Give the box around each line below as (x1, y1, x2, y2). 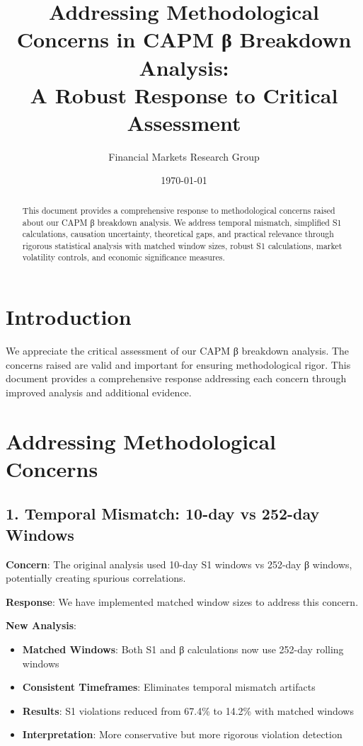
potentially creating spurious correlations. (6, 570, 186, 585)
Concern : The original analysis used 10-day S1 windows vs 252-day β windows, (6, 556, 352, 571)
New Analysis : (6, 618, 76, 633)
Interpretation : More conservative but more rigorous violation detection (22, 727, 342, 742)
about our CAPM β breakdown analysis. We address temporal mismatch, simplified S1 (22, 216, 342, 228)
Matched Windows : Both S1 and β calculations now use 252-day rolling (22, 641, 344, 656)
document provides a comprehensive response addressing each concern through (6, 371, 347, 386)
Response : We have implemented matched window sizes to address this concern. (6, 594, 359, 609)
